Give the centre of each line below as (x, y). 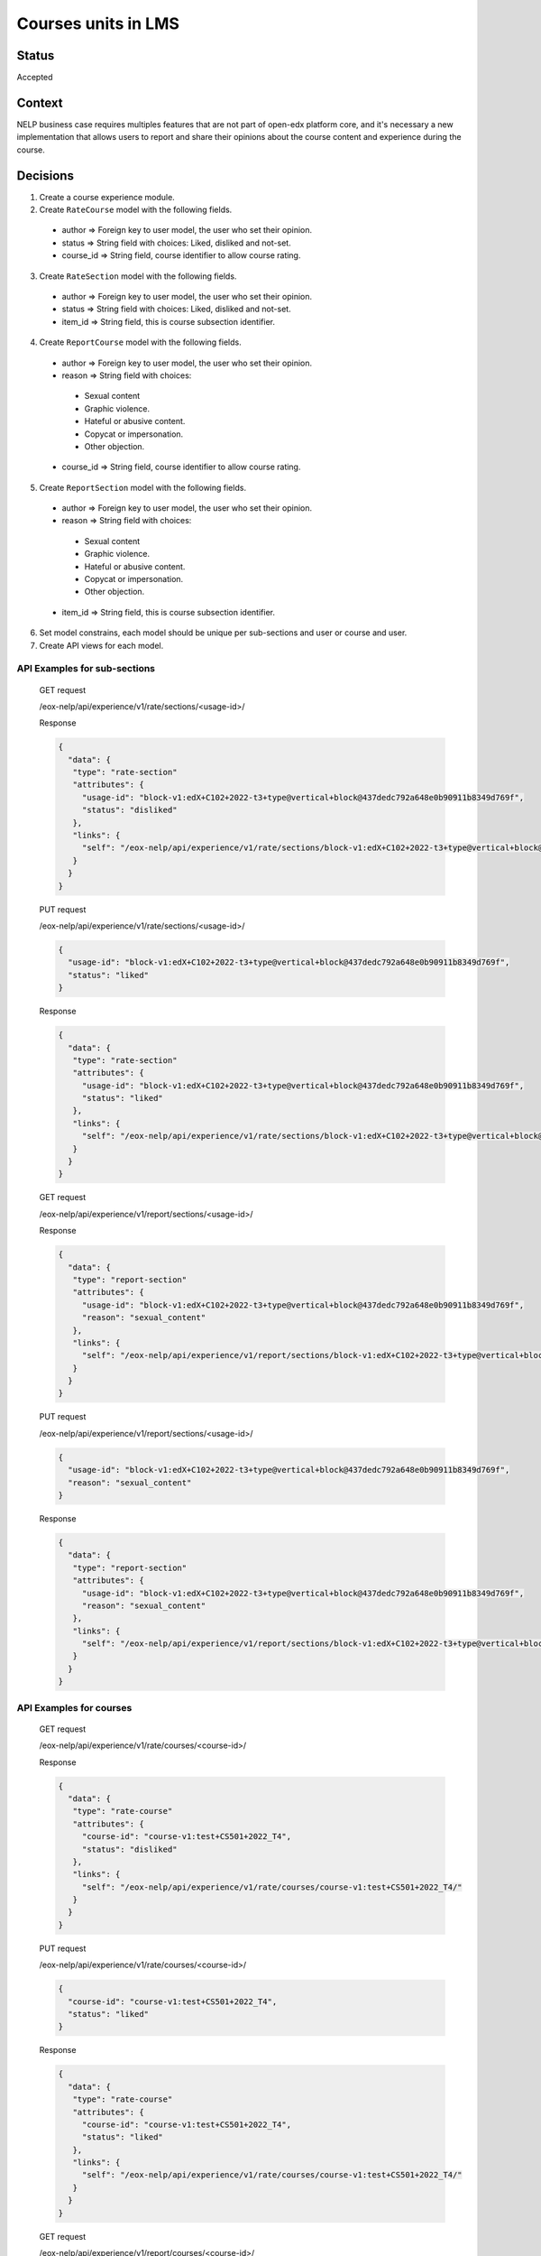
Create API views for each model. (101, 645)
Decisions (45, 176)
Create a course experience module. (107, 197)
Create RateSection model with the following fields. (138, 276)
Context (40, 102)
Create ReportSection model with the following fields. (143, 487)
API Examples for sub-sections (86, 669)
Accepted (35, 78)
